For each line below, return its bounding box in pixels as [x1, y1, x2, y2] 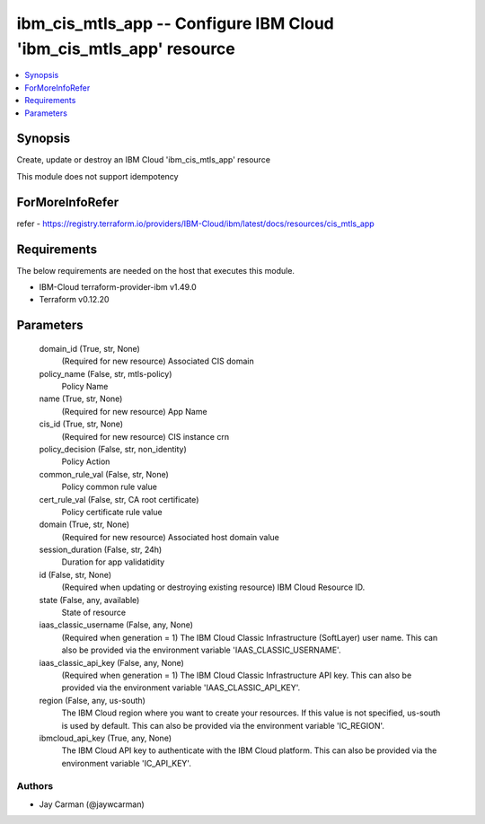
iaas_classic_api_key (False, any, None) [39, 657, 184, 668]
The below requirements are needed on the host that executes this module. [16, 265, 295, 276]
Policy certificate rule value [61, 506, 163, 517]
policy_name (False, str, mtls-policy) [39, 368, 172, 379]
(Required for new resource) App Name [61, 406, 207, 416]
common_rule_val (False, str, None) [39, 469, 170, 479]
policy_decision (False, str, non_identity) [39, 443, 188, 454]
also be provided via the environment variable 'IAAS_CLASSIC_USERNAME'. [61, 644, 341, 655]
